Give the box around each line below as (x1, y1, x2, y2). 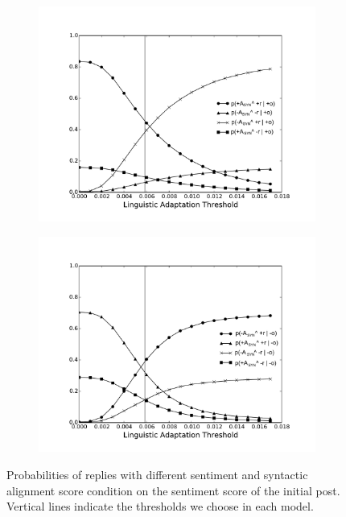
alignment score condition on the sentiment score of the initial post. (6, 482, 340, 498)
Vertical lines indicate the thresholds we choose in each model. (6, 498, 314, 515)
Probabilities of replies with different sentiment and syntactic (6, 466, 308, 482)
